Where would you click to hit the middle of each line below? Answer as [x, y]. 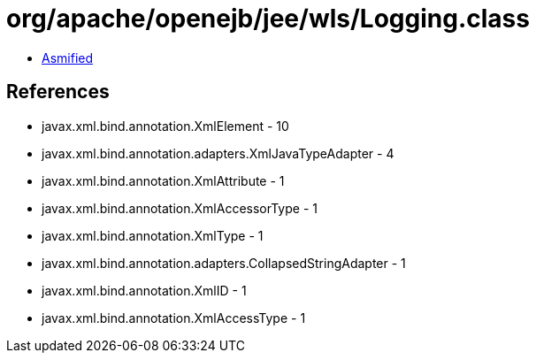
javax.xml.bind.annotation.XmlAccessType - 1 [174, 318]
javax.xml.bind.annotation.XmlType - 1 [153, 235]
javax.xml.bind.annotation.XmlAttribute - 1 [163, 180]
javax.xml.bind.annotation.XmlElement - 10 [165, 126]
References [58, 92]
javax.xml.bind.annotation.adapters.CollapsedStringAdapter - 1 [224, 263]
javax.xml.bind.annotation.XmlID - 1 [144, 290]
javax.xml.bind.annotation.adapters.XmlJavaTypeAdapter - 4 [218, 153]
